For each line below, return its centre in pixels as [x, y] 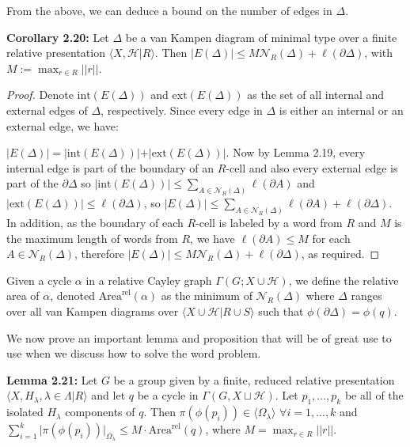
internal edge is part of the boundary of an [110, 167]
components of [100, 412]
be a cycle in [168, 395]
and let [108, 395]
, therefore [99, 254]
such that [281, 311]
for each [331, 238]
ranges [366, 295]
